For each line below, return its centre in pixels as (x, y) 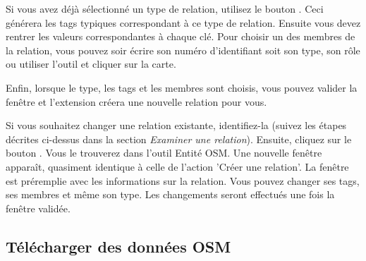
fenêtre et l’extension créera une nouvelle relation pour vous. (136, 101)
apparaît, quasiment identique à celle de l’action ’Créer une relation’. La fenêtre (177, 166)
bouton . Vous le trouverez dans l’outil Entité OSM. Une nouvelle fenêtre (164, 153)
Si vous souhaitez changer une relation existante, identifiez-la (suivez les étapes (176, 125)
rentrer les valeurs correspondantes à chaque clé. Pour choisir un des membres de (181, 36)
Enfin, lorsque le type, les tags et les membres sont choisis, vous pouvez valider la (182, 87)
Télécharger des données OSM (118, 246)
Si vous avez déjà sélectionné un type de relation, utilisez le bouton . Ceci (165, 8)
